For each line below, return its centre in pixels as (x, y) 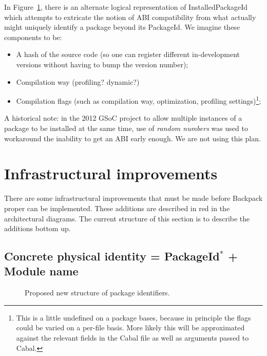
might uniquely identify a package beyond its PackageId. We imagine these (122, 27)
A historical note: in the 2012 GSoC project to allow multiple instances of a (123, 118)
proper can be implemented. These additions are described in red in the (117, 208)
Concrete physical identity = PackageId (112, 256)
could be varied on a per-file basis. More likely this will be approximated (130, 327)
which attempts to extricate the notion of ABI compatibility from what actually (130, 17)
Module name (41, 271)
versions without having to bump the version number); (102, 64)
